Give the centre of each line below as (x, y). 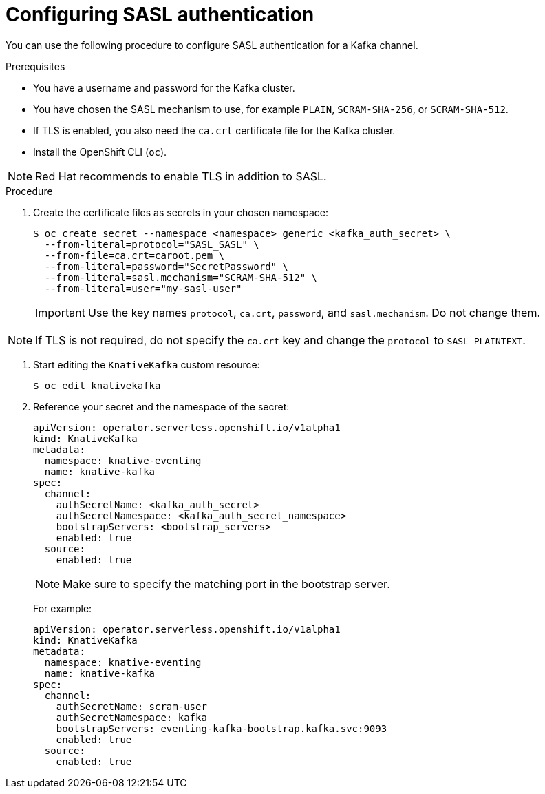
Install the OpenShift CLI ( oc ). (100, 152)
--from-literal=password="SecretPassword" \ (166, 266)
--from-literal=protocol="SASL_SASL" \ (152, 244)
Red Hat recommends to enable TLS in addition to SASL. (181, 176)
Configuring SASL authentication (160, 14)
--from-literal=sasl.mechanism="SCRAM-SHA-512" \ (181, 277)
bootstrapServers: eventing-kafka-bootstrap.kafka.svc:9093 (222, 728)
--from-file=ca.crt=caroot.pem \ (135, 255)
